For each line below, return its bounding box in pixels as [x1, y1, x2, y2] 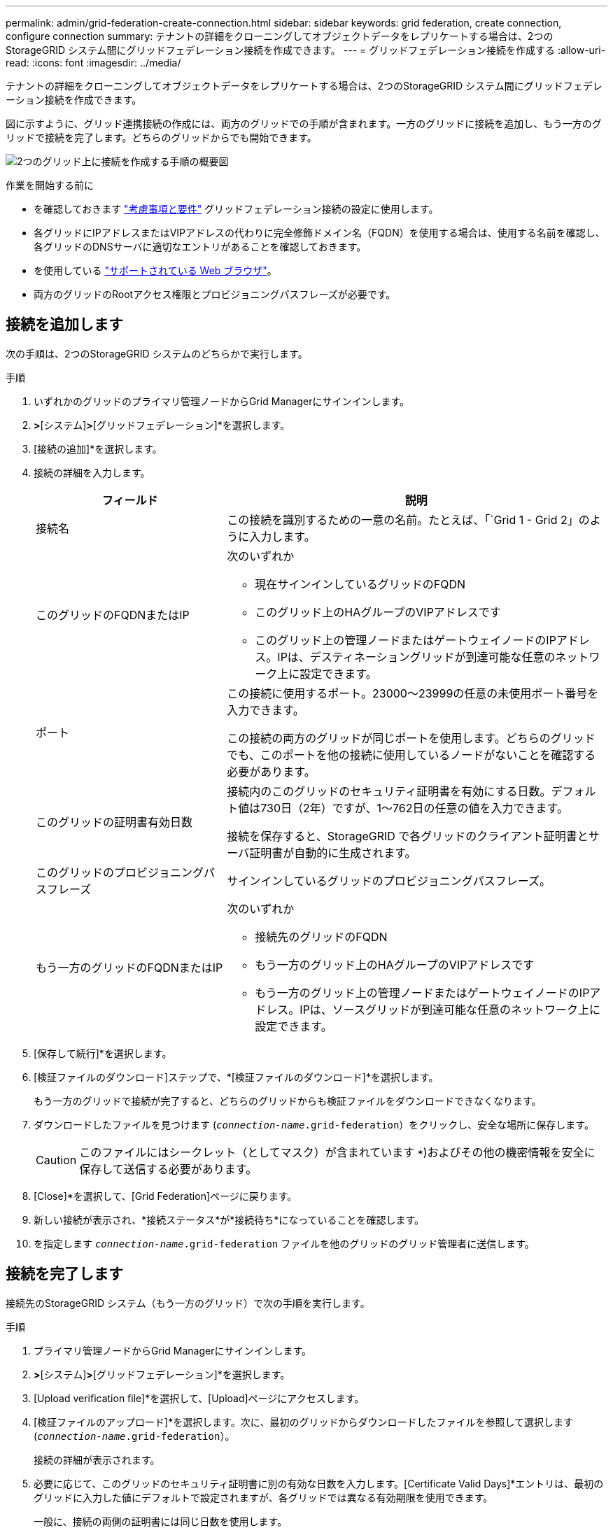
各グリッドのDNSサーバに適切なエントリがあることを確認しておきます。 [34, 241, 367, 253]
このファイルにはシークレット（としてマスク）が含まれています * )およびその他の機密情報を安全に [79, 1145, 596, 1159]
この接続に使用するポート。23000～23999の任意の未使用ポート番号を [227, 686, 599, 700]
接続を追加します [6, 316, 123, 334]
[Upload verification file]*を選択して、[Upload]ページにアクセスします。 [34, 1392, 365, 1404]
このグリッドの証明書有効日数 [36, 814, 193, 829]
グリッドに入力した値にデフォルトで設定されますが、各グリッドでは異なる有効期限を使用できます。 [34, 1491, 493, 1504]
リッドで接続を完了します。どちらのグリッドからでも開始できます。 [6, 132, 317, 143]
